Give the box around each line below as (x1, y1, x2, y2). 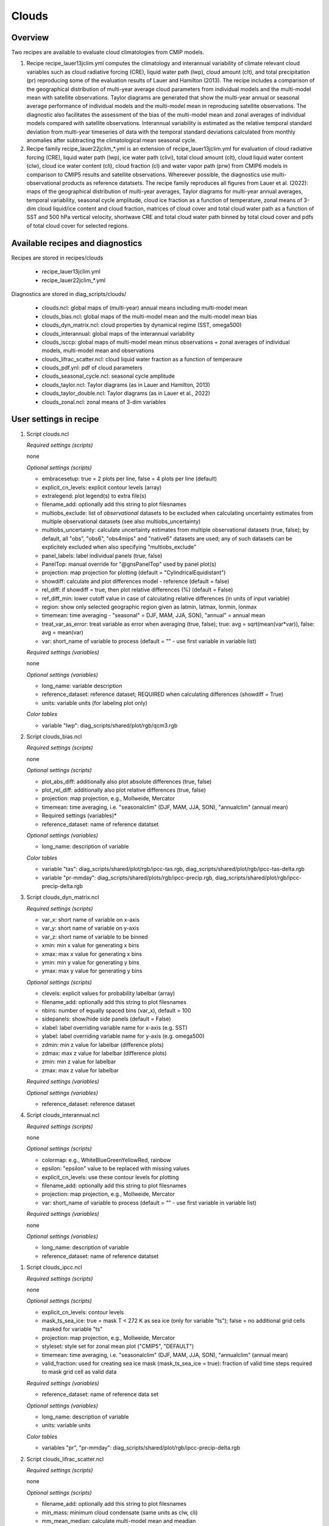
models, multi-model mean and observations (41, 347, 155, 354)
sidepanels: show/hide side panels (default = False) (41, 1015, 171, 1022)
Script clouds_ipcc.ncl (26, 1264, 82, 1271)
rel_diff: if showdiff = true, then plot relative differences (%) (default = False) (41, 586, 233, 593)
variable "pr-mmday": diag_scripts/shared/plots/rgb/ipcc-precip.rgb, (41, 873, 214, 881)
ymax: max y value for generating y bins (41, 967, 143, 975)
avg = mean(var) (41, 629, 83, 636)
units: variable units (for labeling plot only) (41, 699, 147, 706)
